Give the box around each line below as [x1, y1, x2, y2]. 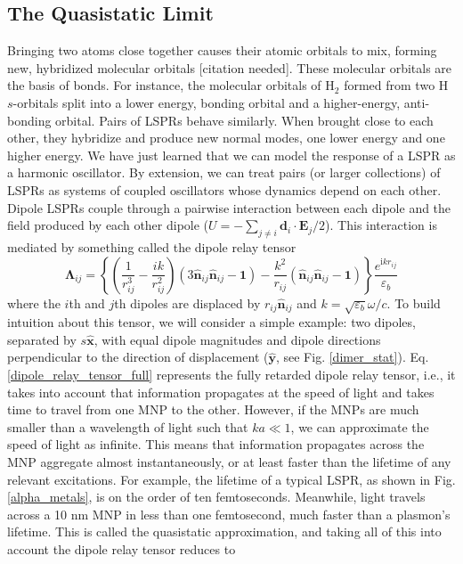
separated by [7, 330, 77, 348]
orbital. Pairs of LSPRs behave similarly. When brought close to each [55, 110, 434, 129]
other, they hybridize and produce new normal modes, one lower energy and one [7, 128, 445, 147]
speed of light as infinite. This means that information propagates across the [7, 435, 425, 454]
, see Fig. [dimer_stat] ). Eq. [275, 347, 429, 366]
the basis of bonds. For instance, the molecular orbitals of [7, 76, 321, 94]
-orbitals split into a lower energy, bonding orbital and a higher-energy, [12, 93, 401, 111]
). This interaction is [325, 216, 437, 234]
